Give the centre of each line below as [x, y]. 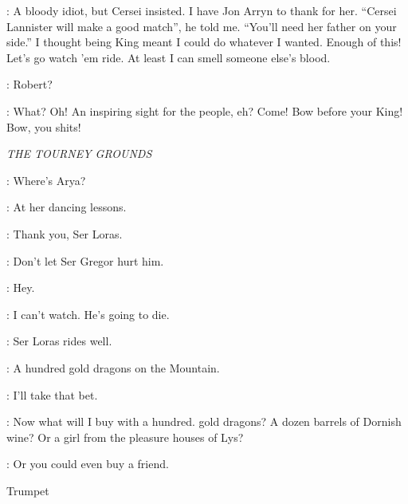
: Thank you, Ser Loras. [65, 233]
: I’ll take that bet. [52, 394]
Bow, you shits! [44, 126]
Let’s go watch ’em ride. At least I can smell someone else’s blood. [169, 57]
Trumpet [28, 490]
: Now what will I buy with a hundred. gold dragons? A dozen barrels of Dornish [204, 421]
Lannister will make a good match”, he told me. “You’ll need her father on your [202, 26]
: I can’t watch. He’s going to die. [88, 314]
